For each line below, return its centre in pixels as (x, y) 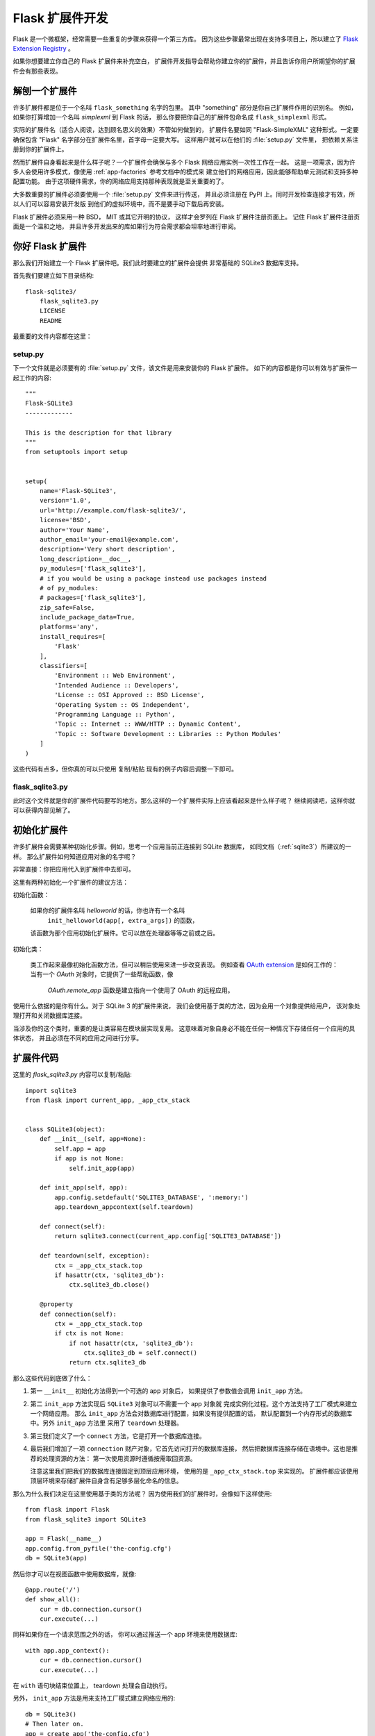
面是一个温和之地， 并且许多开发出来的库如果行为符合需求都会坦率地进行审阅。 (126, 226)
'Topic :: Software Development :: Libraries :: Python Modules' (168, 734)
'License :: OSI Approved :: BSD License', (130, 695)
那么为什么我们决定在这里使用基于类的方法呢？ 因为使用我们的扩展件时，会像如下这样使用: (142, 1494)
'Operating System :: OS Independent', (122, 704)
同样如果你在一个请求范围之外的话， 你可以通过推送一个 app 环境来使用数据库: (125, 1635)
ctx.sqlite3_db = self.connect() (141, 1353)
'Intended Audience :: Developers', (117, 685)
